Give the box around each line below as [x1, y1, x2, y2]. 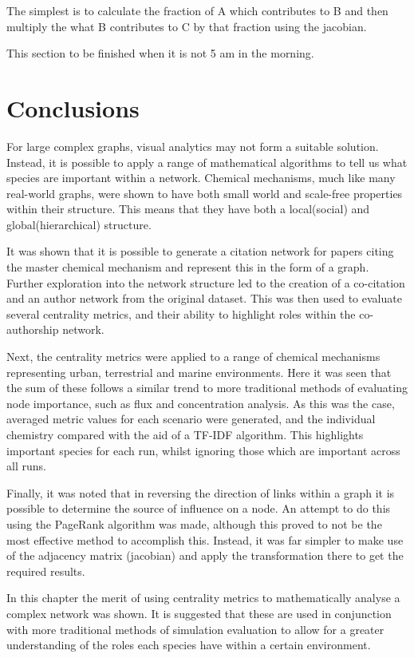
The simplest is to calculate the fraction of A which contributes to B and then [6, 2, 388, 18]
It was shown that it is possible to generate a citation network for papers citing [6, 243, 394, 260]
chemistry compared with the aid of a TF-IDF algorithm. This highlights [6, 426, 364, 442]
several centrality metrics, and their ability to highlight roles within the [6, 305, 356, 322]
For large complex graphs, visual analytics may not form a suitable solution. [6, 137, 379, 154]
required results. [6, 562, 85, 579]
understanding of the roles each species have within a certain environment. [6, 636, 371, 653]
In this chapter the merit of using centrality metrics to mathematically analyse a [6, 589, 400, 606]
